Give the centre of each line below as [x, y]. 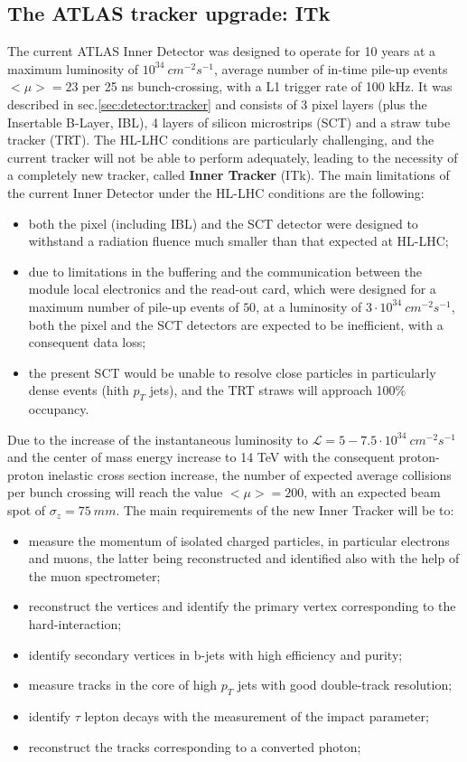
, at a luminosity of [309, 306]
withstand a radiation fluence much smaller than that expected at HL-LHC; [238, 241]
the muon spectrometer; [94, 575]
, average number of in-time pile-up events [331, 68]
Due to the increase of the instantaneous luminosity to [158, 439]
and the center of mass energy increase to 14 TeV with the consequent [201, 457]
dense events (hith [79, 390]
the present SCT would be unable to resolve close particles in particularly [232, 372]
